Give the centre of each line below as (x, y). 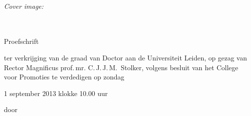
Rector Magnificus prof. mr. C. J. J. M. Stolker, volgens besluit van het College (121, 67)
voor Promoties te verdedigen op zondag (64, 77)
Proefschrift (21, 41)
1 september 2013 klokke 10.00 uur (56, 93)
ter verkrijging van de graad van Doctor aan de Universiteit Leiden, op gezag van (125, 57)
